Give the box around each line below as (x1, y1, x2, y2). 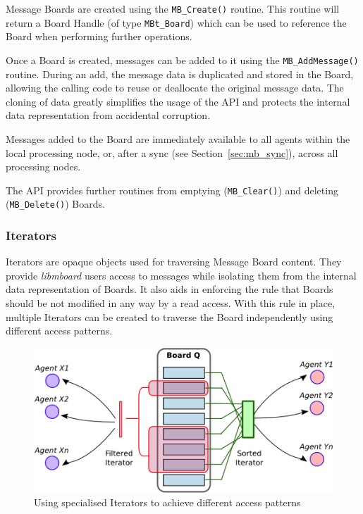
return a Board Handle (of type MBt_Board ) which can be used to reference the (6, 15, 347, 30)
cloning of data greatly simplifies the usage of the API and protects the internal (6, 94, 350, 108)
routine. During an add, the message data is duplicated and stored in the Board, (6, 66, 354, 81)
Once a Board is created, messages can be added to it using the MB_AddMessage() (6, 52, 359, 67)
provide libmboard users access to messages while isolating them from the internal (6, 268, 357, 282)
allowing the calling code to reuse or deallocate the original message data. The (6, 80, 344, 95)
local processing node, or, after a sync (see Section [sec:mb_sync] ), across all (6, 145, 338, 160)
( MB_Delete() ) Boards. (6, 196, 105, 211)
